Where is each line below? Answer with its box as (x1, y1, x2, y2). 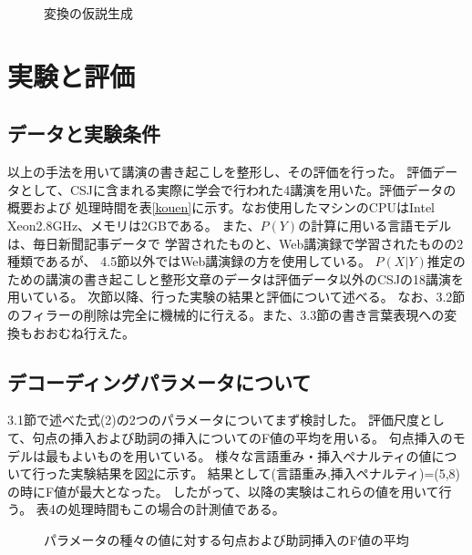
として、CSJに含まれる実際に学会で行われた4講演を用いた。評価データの (19, 180, 457, 199)
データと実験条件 (7, 119, 160, 148)
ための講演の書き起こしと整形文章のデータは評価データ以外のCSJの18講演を (7, 269, 465, 288)
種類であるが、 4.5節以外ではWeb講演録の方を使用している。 (7, 252, 371, 271)
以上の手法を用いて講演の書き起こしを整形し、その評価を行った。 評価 (7, 162, 433, 181)
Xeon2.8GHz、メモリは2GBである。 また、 (7, 215, 261, 234)
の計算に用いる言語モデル (298, 215, 452, 234)
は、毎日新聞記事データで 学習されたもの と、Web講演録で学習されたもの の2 (7, 233, 464, 252)
